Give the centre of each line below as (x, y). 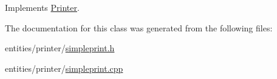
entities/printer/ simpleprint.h (60, 48)
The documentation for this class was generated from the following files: (139, 27)
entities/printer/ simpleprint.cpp (64, 68)
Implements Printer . (42, 7)
